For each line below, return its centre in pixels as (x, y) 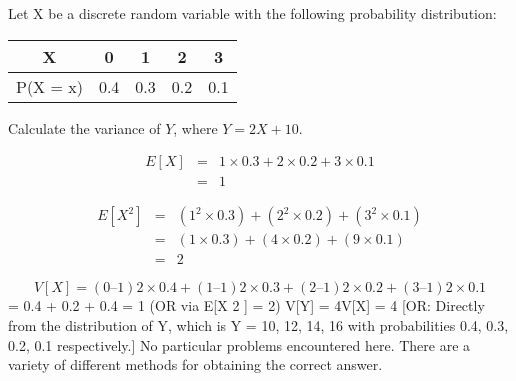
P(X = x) (49, 86)
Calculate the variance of (84, 127)
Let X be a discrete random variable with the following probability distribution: (252, 13)
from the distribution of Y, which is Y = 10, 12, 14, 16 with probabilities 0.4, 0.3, (258, 324)
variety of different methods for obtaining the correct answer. (195, 364)
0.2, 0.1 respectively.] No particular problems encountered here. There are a (239, 344)
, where (195, 127)
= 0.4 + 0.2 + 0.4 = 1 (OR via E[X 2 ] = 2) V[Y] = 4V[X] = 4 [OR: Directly (246, 305)
